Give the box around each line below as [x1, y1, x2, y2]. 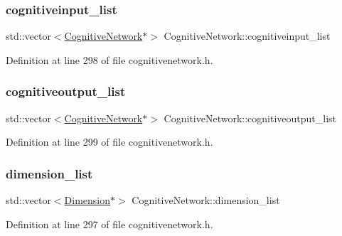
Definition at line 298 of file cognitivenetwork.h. [6, 52, 213, 67]
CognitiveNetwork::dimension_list [132, 193, 280, 208]
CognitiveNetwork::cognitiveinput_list [164, 28, 331, 43]
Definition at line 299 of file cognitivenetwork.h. [6, 134, 213, 149]
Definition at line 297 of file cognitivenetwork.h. [6, 216, 213, 231]
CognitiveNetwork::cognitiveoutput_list [164, 110, 337, 125]
